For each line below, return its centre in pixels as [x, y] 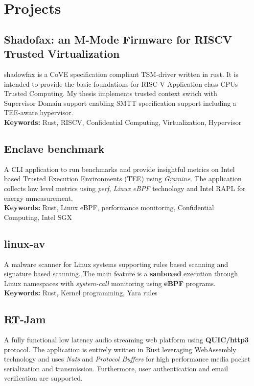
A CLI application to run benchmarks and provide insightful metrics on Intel [119, 169]
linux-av [25, 243]
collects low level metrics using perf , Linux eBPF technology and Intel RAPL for [125, 188]
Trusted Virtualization [62, 54]
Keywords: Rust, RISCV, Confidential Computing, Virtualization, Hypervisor [123, 122]
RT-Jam [25, 319]
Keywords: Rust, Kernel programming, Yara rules [81, 293]
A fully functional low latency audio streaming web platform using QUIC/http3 [127, 340]
